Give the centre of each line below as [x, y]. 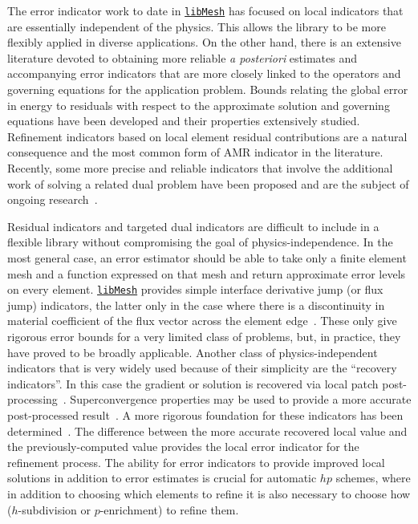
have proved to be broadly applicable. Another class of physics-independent [193, 352]
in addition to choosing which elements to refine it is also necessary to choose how [209, 493]
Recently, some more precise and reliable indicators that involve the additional [200, 168]
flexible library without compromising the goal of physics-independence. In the [200, 242]
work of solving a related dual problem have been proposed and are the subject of [208, 183]
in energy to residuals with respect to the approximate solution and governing [199, 105]
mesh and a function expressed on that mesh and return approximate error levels [207, 273]
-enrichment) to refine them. [169, 509]
